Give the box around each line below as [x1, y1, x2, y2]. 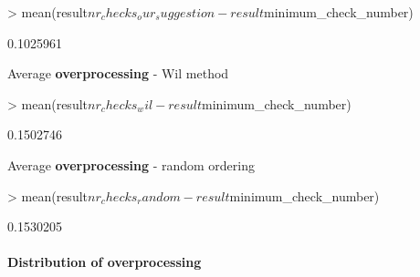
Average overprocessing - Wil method [7, 64, 229, 83]
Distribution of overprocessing [7, 252, 202, 272]
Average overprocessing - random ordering [7, 155, 256, 174]
